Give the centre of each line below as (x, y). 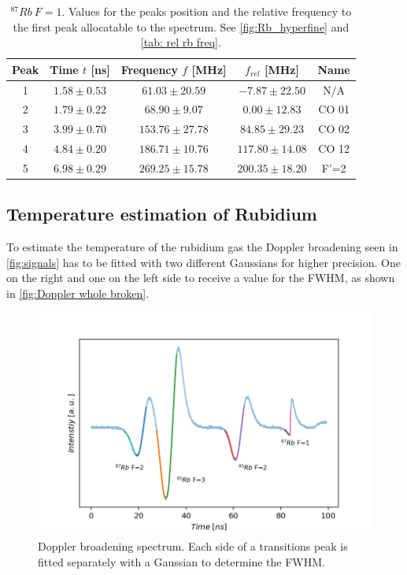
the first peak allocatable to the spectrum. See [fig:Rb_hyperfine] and (181, 26)
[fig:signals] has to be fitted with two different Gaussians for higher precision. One (203, 262)
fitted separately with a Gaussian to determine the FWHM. (181, 561)
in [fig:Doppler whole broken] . (78, 293)
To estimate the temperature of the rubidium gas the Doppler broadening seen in (202, 247)
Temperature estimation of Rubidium (162, 214)
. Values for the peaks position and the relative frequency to (207, 11)
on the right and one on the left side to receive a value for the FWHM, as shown (201, 278)
